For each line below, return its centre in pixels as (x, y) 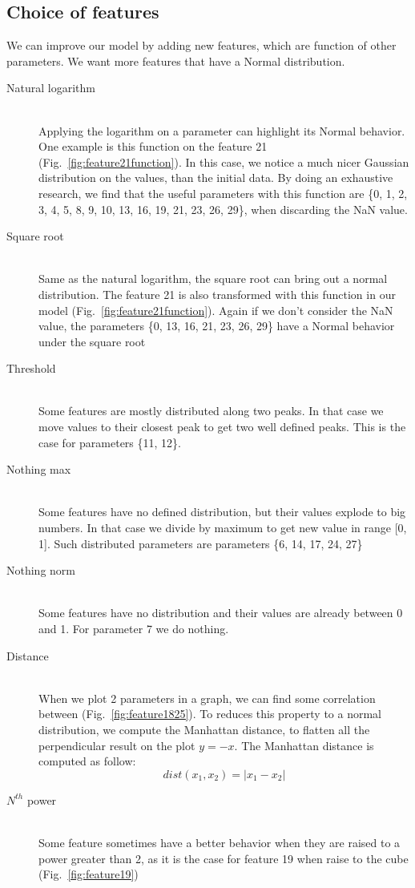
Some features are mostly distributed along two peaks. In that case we (211, 411)
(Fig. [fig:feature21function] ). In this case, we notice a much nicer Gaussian (224, 161)
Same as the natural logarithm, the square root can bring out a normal (213, 279)
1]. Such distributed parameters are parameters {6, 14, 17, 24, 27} (201, 543)
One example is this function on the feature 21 (153, 146)
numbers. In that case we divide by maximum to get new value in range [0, (223, 528)
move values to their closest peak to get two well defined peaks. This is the (222, 427)
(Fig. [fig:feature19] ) (89, 874)
